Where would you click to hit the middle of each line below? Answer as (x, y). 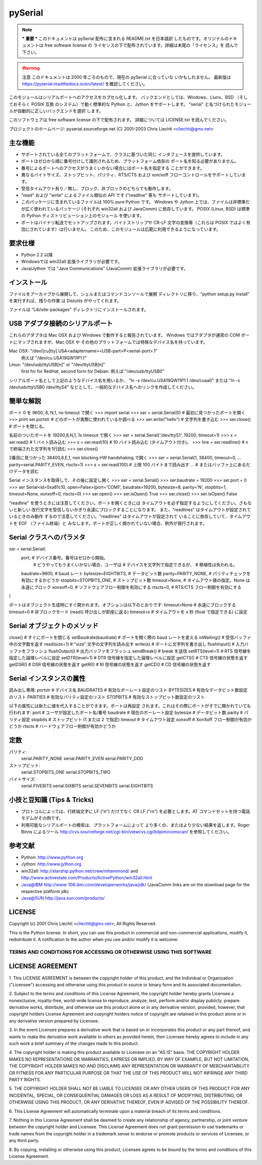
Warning (31, 68)
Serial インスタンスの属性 (47, 679)
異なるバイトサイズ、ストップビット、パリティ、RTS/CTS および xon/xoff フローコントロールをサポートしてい (131, 175)
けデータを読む (24, 472)
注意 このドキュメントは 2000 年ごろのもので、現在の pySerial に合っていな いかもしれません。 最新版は (127, 77)
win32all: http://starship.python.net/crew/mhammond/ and (80, 871)
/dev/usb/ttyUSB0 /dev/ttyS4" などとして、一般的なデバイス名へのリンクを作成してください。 (103, 387)
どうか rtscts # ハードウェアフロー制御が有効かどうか (62, 726)
